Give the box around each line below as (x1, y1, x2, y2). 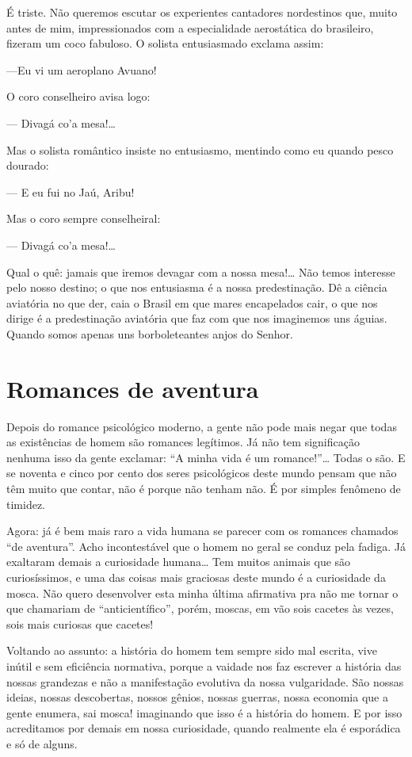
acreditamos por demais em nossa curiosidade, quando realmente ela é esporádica (6, 720, 401, 736)
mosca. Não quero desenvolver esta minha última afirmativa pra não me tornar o (6, 584, 399, 601)
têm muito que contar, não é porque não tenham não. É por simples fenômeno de (6, 480, 401, 496)
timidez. (6, 495, 45, 512)
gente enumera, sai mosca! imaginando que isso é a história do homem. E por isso (6, 704, 402, 721)
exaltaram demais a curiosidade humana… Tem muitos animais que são (6, 553, 351, 570)
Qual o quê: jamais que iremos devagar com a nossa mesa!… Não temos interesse (6, 263, 395, 280)
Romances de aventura (6, 372, 259, 404)
